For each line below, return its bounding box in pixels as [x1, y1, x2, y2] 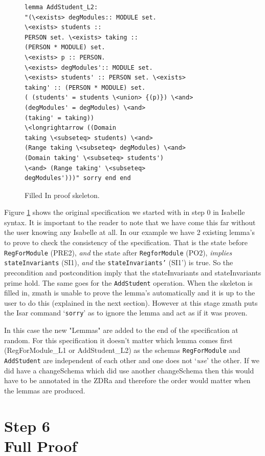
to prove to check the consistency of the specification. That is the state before [4, 237, 248, 248]
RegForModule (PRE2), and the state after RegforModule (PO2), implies [4, 247, 232, 257]
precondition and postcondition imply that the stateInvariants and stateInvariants [4, 267, 261, 277]
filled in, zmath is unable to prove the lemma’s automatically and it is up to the [4, 287, 255, 298]
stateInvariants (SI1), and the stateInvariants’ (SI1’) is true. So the [4, 257, 233, 268]
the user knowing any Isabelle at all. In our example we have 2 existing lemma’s [4, 227, 255, 237]
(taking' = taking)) [25, 114, 95, 122]
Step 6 [4, 415, 50, 436]
